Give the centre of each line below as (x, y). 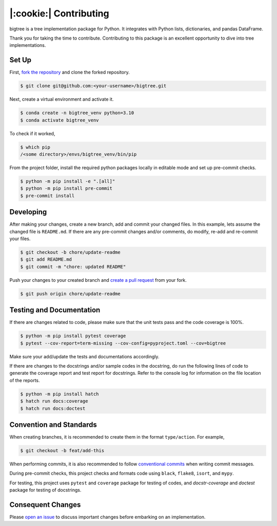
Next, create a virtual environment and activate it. (62, 99)
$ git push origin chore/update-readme (70, 294)
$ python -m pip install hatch (60, 394)
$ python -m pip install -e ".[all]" (68, 181)
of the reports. (25, 380)
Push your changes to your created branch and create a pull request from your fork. (98, 280)
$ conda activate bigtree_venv (60, 120)
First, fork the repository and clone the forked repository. (70, 72)
